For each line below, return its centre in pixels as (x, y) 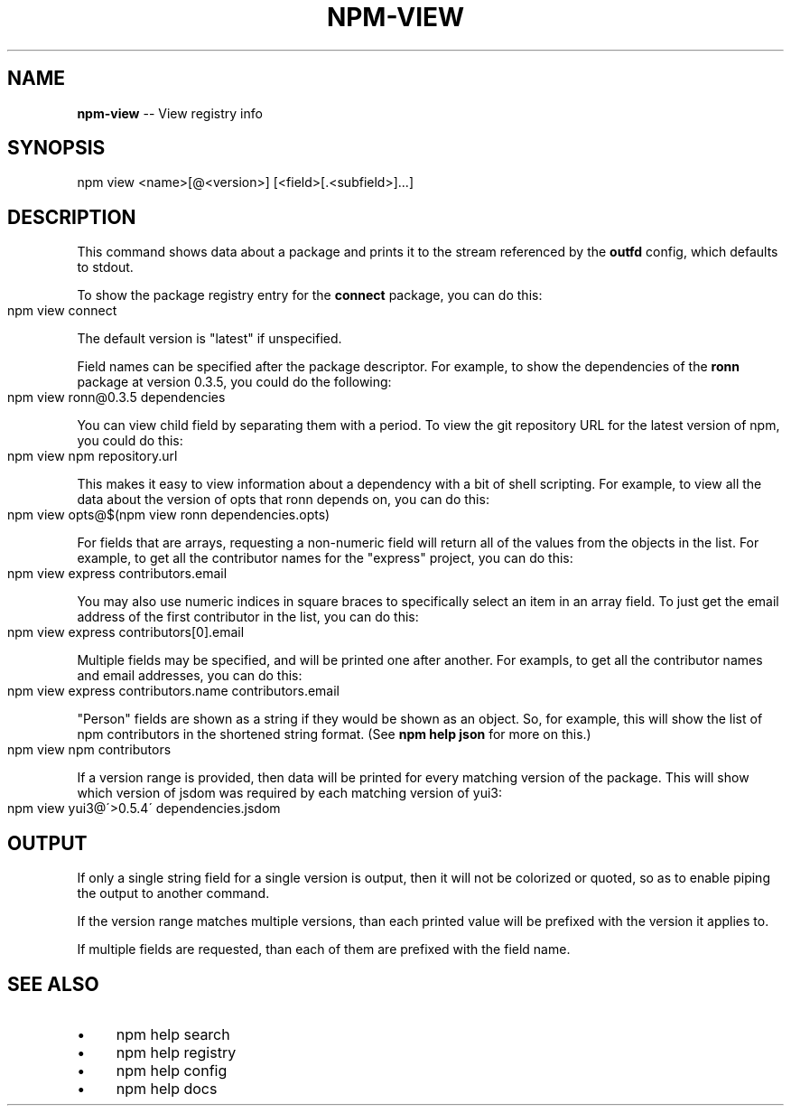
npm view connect (62, 311)
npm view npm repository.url (93, 456)
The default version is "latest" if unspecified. (209, 339)
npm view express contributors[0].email (126, 632)
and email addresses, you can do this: (190, 676)
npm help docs (167, 1088)
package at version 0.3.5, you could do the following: (234, 382)
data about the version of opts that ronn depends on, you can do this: (283, 500)
